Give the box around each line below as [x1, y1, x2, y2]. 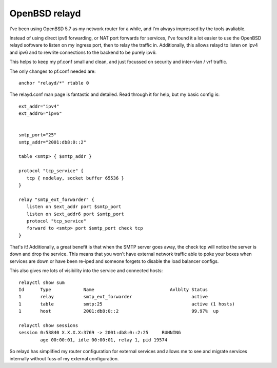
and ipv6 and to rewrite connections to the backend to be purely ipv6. [9, 49, 157, 55]
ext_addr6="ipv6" [18, 111, 62, 116]
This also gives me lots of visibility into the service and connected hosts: [9, 268, 163, 274]
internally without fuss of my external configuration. [9, 355, 119, 361]
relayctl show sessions [18, 323, 78, 328]
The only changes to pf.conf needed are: [9, 68, 96, 74]
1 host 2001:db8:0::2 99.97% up [18, 308, 219, 314]
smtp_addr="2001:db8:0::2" [18, 139, 87, 145]
